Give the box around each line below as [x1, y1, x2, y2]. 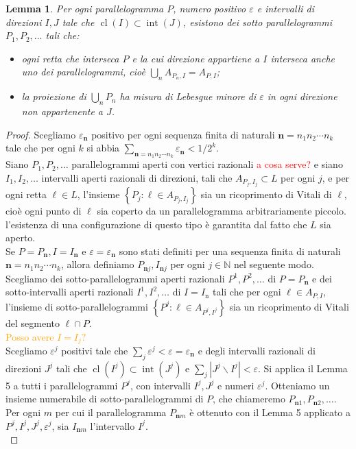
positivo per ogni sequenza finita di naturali [91, 127, 275, 141]
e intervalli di [257, 1, 315, 15]
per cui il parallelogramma [55, 404, 167, 419]
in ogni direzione [267, 89, 337, 104]
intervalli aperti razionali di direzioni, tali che [41, 170, 233, 184]
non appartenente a [21, 104, 104, 118]
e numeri [217, 378, 254, 392]
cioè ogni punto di [5, 204, 82, 218]
